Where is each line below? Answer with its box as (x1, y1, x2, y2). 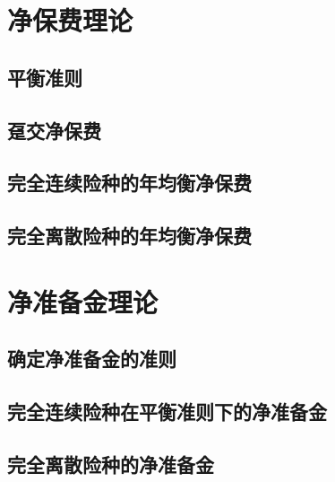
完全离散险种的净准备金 (7, 450, 214, 478)
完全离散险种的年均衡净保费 (7, 222, 252, 250)
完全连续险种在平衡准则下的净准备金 (7, 398, 327, 425)
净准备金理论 (7, 283, 159, 320)
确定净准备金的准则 (7, 345, 176, 372)
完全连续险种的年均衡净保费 (7, 169, 252, 197)
